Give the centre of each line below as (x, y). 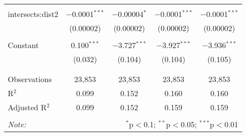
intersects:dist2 (33, 14)
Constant (23, 45)
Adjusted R (27, 107)
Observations (30, 79)
